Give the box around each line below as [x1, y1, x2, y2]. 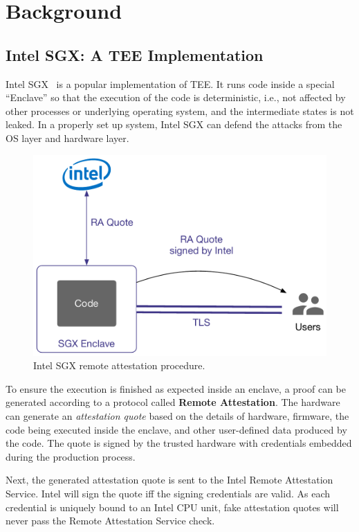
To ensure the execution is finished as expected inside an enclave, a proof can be [6, 381, 346, 396]
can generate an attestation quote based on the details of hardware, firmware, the [6, 408, 349, 423]
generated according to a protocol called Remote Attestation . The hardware [6, 395, 340, 409]
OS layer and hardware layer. [6, 130, 129, 145]
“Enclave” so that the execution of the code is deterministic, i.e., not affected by [6, 90, 346, 105]
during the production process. [6, 449, 136, 463]
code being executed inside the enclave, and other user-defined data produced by [6, 422, 347, 436]
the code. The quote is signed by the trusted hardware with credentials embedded [6, 436, 352, 450]
